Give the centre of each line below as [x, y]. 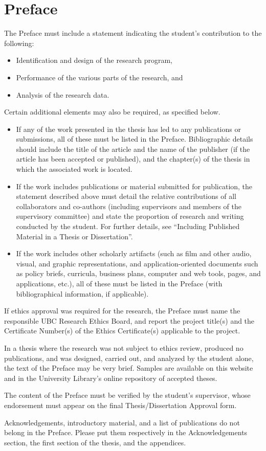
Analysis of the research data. [63, 94]
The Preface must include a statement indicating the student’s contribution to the [133, 33]
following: [19, 43]
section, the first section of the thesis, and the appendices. [95, 442]
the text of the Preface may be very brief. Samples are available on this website [129, 368]
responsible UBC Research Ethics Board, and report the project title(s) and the [129, 320]
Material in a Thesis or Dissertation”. [74, 236]
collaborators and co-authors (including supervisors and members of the [129, 206]
